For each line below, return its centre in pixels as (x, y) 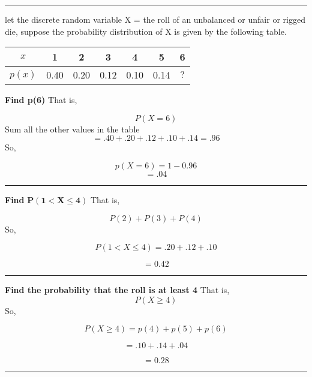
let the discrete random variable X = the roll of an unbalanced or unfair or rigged (155, 19)
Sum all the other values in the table (72, 129)
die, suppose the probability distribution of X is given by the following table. (146, 31)
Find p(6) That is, (41, 100)
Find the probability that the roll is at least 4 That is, (117, 290)
